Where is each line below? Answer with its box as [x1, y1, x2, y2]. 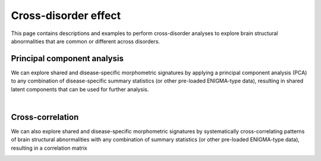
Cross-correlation [11, 112, 79, 122]
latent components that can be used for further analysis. [11, 86, 149, 93]
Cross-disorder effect [11, 9, 121, 22]
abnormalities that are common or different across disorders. [11, 37, 160, 45]
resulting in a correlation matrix [11, 144, 87, 151]
